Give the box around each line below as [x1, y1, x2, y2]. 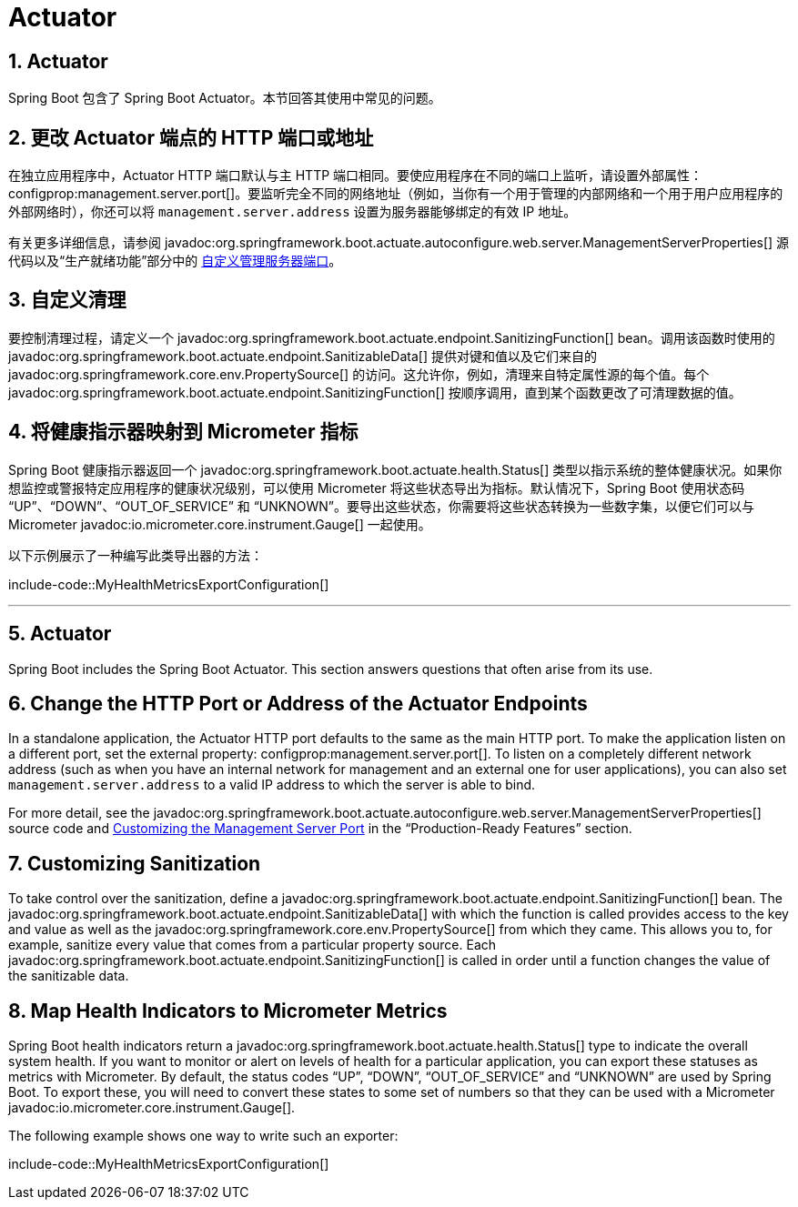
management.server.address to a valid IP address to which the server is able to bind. [8, 777, 536, 793]
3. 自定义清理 [8, 288, 126, 312]
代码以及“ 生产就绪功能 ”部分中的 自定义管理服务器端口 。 [8, 253, 342, 269]
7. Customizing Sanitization [8, 851, 261, 875]
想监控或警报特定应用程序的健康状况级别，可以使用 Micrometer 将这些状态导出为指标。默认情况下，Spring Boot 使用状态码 [8, 479, 745, 496]
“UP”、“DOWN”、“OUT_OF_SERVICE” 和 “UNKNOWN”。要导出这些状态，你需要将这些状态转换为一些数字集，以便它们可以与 [8, 498, 754, 514]
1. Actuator [8, 49, 108, 73]
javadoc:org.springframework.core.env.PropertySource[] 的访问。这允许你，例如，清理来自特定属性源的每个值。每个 [8, 366, 710, 382]
